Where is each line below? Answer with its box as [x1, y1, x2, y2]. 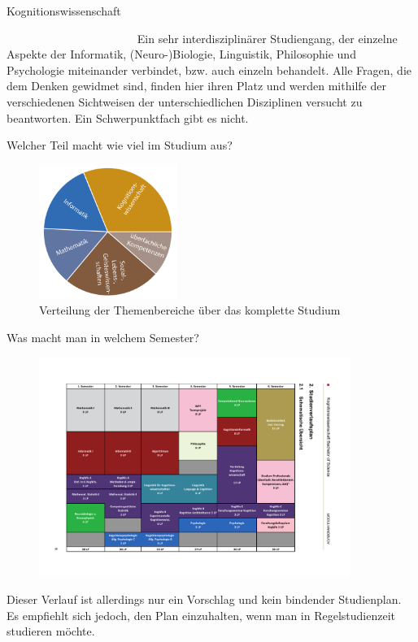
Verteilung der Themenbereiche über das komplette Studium [39, 301, 341, 319]
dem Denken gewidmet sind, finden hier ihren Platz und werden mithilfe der [7, 77, 386, 94]
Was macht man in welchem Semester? [7, 329, 199, 346]
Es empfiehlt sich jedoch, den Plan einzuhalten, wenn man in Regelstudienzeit [7, 606, 395, 623]
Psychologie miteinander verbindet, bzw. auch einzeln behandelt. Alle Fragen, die [7, 61, 412, 78]
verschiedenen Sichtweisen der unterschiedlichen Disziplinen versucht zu [7, 93, 363, 110]
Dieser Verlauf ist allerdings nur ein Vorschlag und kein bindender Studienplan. [7, 591, 402, 608]
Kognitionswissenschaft [7, 2, 121, 19]
